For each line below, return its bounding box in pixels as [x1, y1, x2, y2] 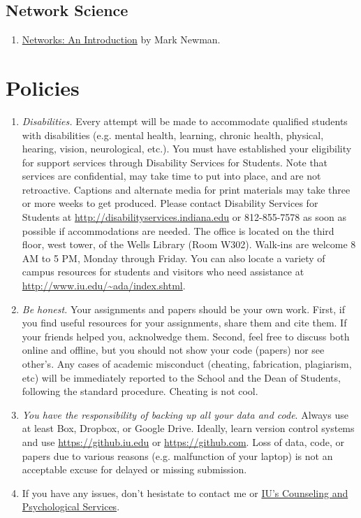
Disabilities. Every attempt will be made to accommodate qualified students [22, 113, 348, 128]
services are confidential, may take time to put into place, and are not [22, 168, 321, 183]
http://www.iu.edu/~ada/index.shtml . [22, 278, 186, 293]
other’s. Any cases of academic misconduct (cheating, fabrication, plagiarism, [22, 357, 352, 371]
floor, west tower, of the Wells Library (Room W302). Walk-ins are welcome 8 [22, 237, 356, 252]
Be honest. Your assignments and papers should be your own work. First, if [22, 301, 345, 316]
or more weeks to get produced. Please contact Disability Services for [22, 196, 318, 210]
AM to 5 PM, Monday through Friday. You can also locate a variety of [22, 250, 325, 265]
